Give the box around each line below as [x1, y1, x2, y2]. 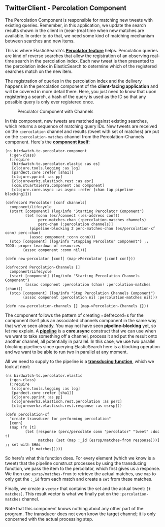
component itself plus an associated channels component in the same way [5, 317, 157, 323]
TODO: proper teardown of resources [5, 243, 80, 248]
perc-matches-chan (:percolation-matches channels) [38, 217, 147, 222]
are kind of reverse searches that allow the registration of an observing [5, 53, 149, 59]
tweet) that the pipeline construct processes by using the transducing [5, 460, 147, 466]
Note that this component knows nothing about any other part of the [5, 505, 144, 511]
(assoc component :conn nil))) [23, 247, 87, 253]
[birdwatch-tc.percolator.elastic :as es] [11, 161, 100, 166]
